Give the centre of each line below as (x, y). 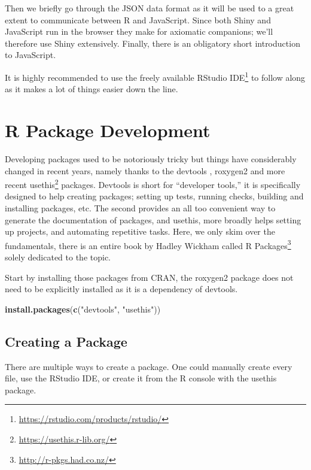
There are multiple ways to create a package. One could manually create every (149, 366)
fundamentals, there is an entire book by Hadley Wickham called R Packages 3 (148, 244)
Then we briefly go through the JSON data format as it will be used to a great (150, 8)
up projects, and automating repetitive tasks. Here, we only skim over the (140, 231)
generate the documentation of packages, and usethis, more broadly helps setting (153, 219)
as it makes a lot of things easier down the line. (92, 89)
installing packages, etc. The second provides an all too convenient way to (140, 207)
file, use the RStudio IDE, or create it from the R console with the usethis (141, 378)
